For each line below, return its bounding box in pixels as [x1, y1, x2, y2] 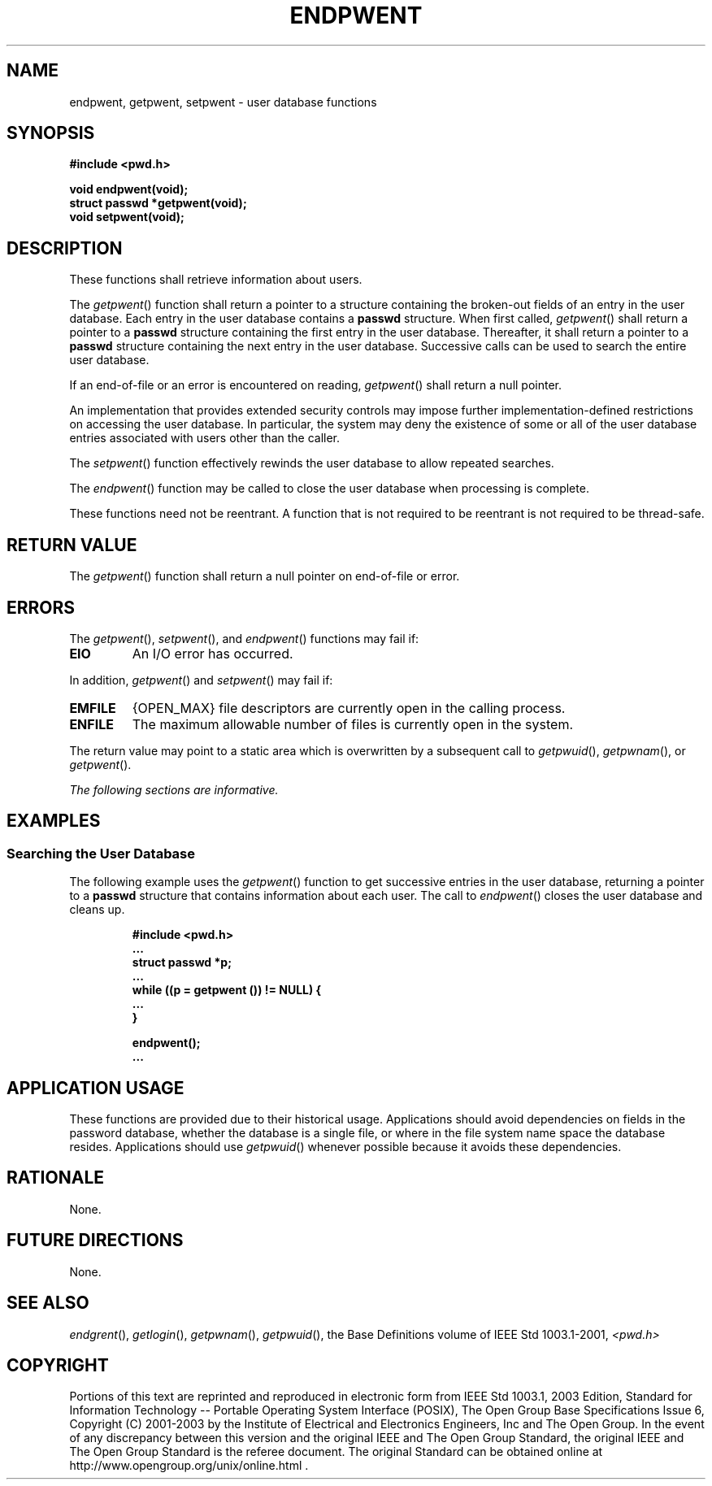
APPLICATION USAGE [7, 1077, 185, 1098]
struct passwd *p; [132, 955, 232, 970]
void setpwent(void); [69, 210, 185, 224]
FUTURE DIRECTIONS [7, 1230, 184, 1251]
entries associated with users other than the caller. [69, 431, 341, 445]
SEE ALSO [7, 1293, 89, 1314]
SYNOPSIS [7, 123, 95, 144]
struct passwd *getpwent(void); [69, 196, 247, 211]
